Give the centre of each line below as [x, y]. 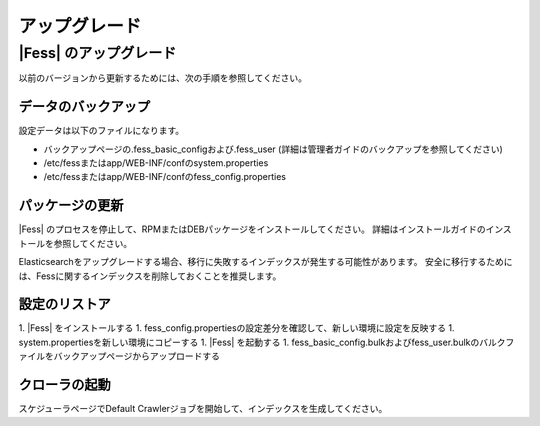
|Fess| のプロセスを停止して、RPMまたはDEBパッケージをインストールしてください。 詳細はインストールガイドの [252, 229]
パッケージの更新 [71, 205]
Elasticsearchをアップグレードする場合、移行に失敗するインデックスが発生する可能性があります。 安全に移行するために [266, 262]
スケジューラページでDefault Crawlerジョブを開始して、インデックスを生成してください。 [203, 409]
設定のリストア [64, 304]
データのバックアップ [84, 106]
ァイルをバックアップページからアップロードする [119, 356]
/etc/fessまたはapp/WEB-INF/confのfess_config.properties [165, 177]
